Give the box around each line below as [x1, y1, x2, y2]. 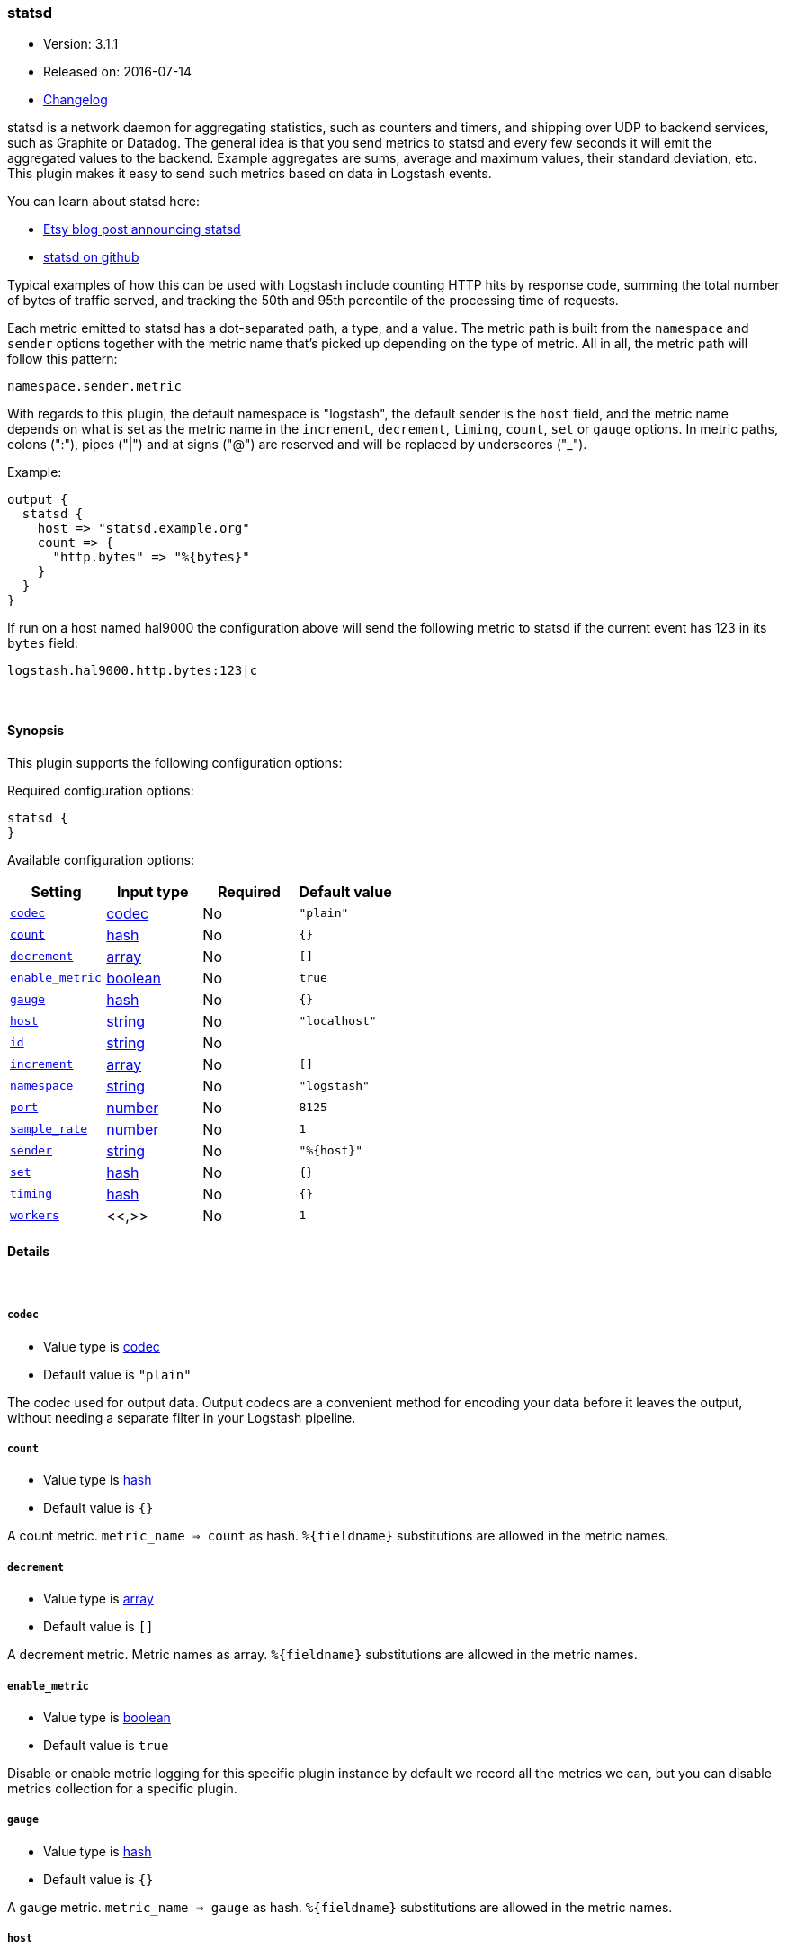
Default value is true [43, 1737, 169, 1753]
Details [7, 1244, 50, 1260]
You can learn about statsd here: [7, 193, 201, 210]
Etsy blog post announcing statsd [43, 221, 241, 238]
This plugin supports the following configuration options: [7, 754, 343, 770]
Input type [116, 882, 189, 901]
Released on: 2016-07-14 [43, 64, 192, 80]
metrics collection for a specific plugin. [7, 1780, 237, 1796]
